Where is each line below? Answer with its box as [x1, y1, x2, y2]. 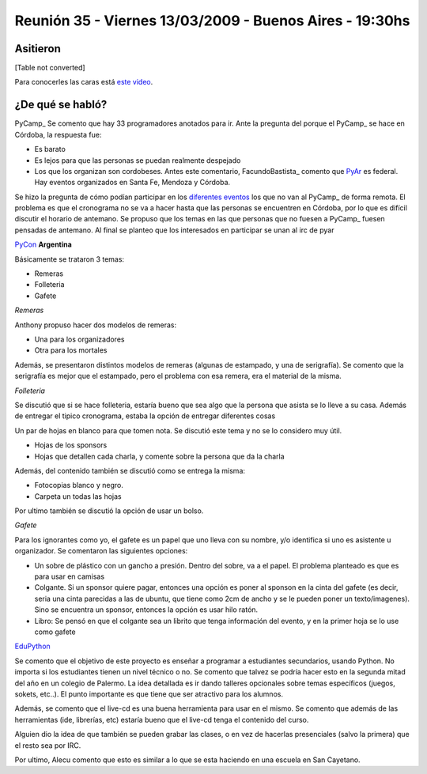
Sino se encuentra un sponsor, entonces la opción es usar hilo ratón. [34, 605, 259, 614]
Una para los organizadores [34, 334, 125, 344]
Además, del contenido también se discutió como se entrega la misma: [14, 466, 245, 475]
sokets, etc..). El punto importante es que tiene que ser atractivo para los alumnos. [14, 689, 284, 699]
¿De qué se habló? [14, 98, 108, 111]
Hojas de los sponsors [34, 440, 108, 450]
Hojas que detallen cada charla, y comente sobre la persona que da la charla [34, 451, 285, 461]
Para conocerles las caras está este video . [14, 77, 153, 87]
